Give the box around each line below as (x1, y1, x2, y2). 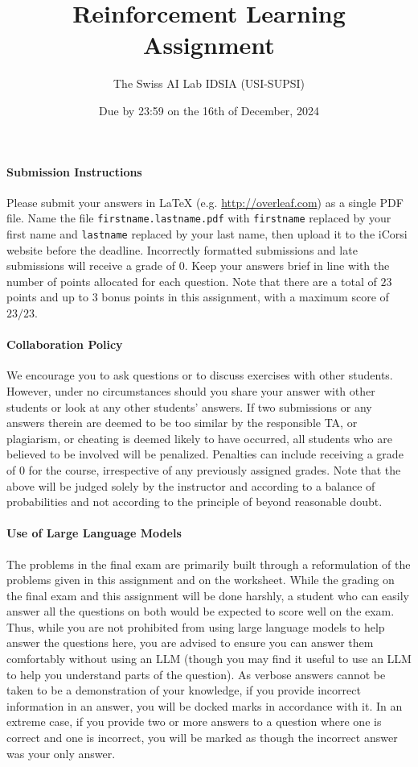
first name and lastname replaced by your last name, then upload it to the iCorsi (6, 225, 408, 242)
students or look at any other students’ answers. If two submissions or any (6, 398, 372, 415)
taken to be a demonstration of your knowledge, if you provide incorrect (6, 682, 361, 699)
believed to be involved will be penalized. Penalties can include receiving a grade (6, 446, 404, 462)
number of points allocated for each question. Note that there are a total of (6, 272, 377, 289)
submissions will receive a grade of (6, 257, 175, 274)
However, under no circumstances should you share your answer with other (6, 382, 375, 399)
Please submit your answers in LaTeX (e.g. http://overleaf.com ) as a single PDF (6, 193, 404, 210)
